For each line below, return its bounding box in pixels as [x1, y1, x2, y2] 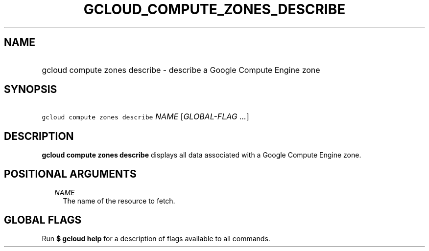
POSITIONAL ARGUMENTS [4, 167, 137, 180]
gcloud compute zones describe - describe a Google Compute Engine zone [42, 65, 320, 75]
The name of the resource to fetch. [63, 197, 175, 205]
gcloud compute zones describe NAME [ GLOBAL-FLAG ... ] [42, 112, 249, 122]
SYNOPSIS [4, 83, 57, 96]
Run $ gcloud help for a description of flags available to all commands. [42, 234, 270, 243]
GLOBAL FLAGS [4, 213, 82, 226]
